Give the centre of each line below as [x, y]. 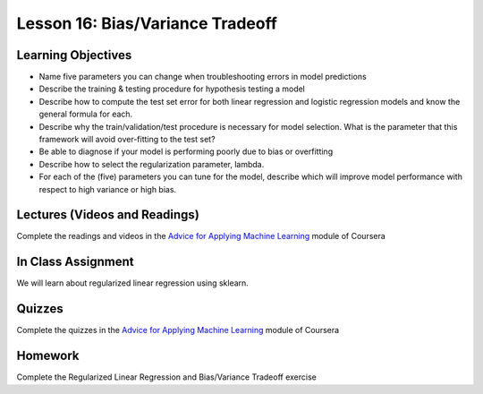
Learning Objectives [74, 55]
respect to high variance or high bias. [108, 189]
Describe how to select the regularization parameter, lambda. [152, 164]
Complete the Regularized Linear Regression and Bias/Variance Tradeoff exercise [166, 377]
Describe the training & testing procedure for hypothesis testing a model [172, 89]
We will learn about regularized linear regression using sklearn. [133, 283]
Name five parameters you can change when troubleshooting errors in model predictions [203, 77]
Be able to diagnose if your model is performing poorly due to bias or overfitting [186, 151]
